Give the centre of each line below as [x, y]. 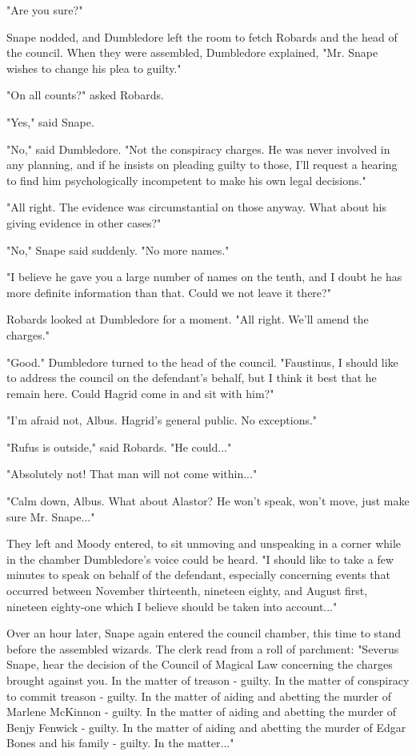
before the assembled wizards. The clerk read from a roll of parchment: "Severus [203, 648]
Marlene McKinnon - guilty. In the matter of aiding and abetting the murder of [202, 712]
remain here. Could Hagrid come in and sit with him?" [140, 393]
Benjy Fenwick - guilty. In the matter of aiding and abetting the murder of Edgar [206, 727]
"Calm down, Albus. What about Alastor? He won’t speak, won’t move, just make [208, 501]
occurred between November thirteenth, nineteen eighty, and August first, [187, 591]
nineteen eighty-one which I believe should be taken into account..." [172, 606]
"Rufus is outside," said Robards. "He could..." [119, 446]
